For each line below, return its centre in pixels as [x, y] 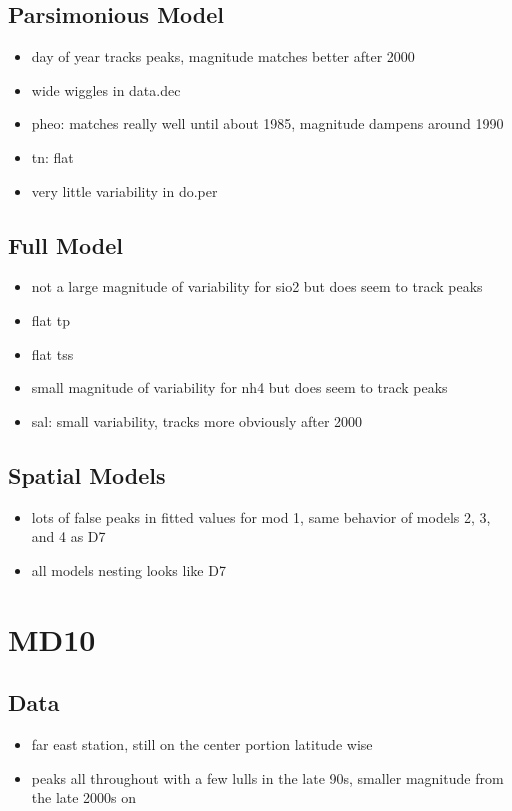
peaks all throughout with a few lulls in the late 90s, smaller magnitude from [267, 777]
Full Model [65, 244]
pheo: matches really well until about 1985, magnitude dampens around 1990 [267, 123]
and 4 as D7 [68, 536]
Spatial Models [87, 474]
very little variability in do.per [124, 190]
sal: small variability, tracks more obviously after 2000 [197, 420]
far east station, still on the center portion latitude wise [202, 743]
